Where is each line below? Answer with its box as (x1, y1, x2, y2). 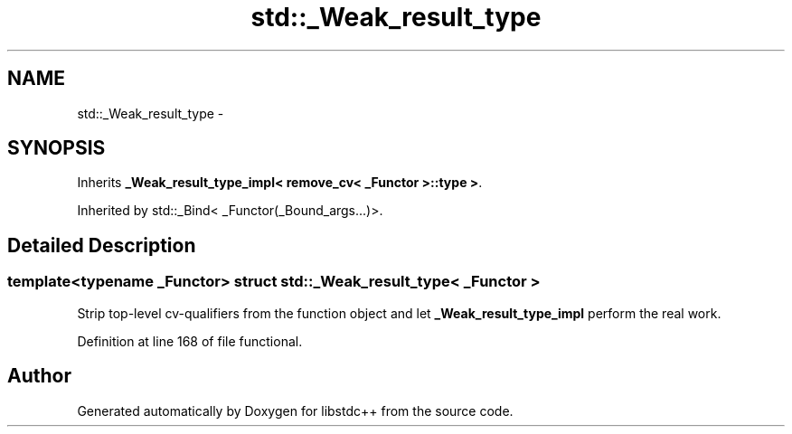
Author (7, 364, 71, 388)
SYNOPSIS (7, 137, 106, 160)
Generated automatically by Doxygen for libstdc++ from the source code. (77, 402, 514, 419)
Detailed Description (7, 233, 196, 257)
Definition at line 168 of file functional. (77, 333, 303, 349)
